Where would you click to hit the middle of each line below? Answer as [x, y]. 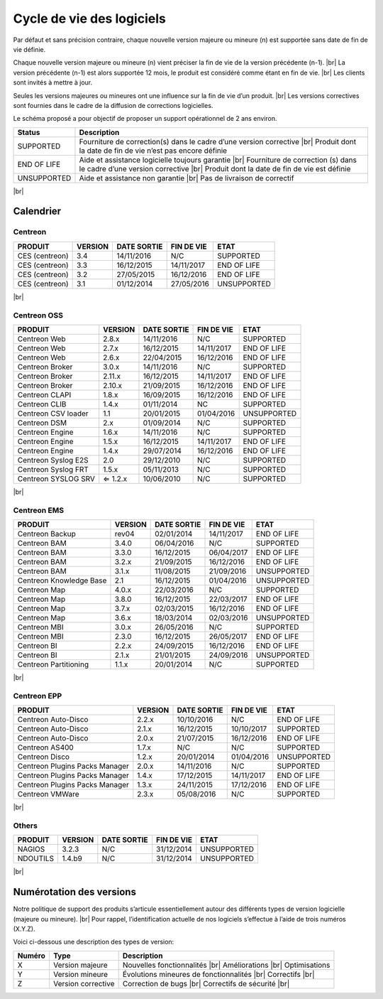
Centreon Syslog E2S [53, 460]
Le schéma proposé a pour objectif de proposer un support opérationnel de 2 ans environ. [145, 119]
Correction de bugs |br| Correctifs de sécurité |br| [206, 983]
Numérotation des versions [74, 892]
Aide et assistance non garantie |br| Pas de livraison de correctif [187, 178]
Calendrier [37, 211]
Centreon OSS [38, 315]
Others [26, 826]
